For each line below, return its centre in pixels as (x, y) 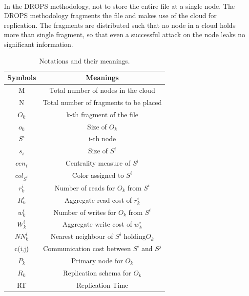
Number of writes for (85, 212)
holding (135, 236)
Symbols (22, 77)
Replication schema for (97, 272)
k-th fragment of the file (102, 114)
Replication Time (102, 285)
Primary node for (97, 260)
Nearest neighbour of (82, 236)
